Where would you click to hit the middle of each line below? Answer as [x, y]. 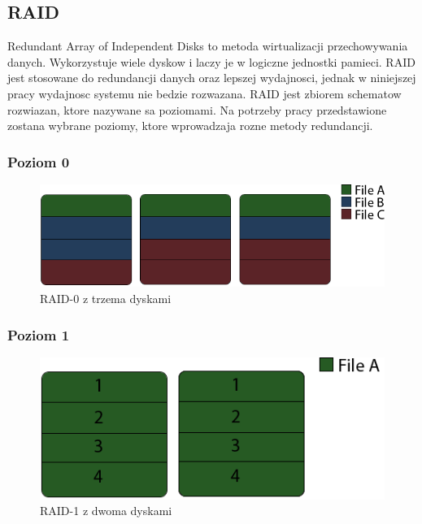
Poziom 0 [39, 161]
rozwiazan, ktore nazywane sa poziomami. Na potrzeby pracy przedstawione [197, 109]
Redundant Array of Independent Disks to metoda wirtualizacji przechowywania [208, 46]
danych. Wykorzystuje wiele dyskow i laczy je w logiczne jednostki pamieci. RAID [211, 61]
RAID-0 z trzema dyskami [106, 298]
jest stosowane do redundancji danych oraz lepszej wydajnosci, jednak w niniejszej [212, 78]
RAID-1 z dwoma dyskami [106, 511]
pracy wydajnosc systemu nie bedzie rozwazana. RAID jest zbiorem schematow [204, 93]
